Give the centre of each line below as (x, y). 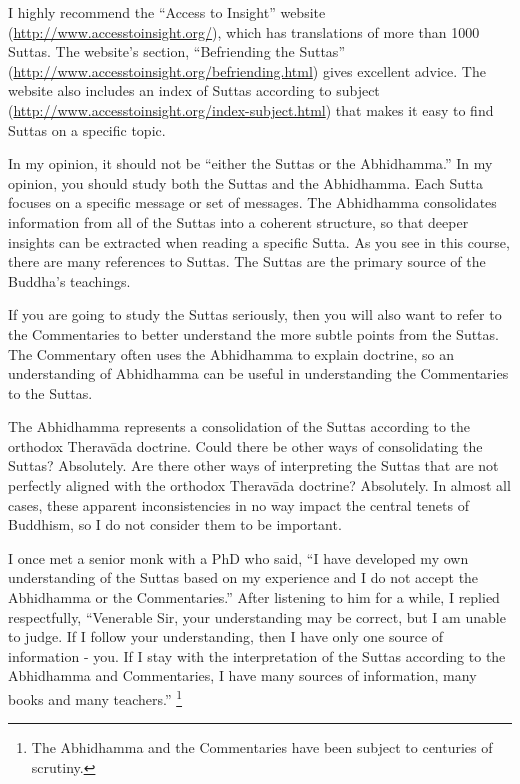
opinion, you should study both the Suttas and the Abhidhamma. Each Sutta (245, 182)
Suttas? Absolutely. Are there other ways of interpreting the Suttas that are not (253, 465)
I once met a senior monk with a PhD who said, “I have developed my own (238, 557)
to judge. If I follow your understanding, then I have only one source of (226, 636)
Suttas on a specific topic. (87, 129)
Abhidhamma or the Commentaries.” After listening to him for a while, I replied (254, 597)
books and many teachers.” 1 (95, 697)
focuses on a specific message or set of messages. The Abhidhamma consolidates (252, 202)
